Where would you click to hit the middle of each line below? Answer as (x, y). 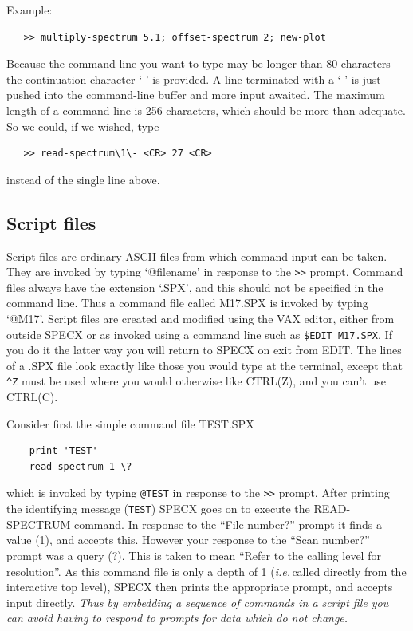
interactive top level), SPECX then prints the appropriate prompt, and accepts (200, 587)
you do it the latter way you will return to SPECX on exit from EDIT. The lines (204, 350)
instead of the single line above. (83, 179)
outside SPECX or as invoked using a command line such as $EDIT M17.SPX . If (199, 334)
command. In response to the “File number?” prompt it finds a (228, 524)
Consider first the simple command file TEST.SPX (130, 423)
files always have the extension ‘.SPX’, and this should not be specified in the (195, 287)
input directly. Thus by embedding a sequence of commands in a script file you (198, 602)
